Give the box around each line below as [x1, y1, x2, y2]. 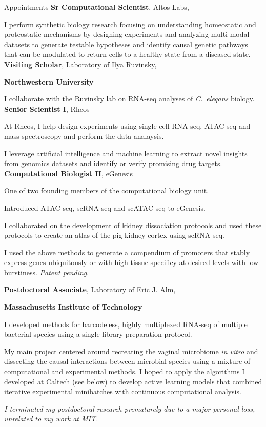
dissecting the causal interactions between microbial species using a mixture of [4, 356, 251, 367]
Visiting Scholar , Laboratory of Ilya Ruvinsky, [4, 58, 157, 69]
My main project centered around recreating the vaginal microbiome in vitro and [4, 345, 258, 356]
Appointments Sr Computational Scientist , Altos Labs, [4, 2, 189, 12]
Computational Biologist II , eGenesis [4, 168, 133, 178]
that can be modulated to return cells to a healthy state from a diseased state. [4, 49, 251, 59]
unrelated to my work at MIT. [4, 413, 98, 424]
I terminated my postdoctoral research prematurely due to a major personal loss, [4, 403, 255, 414]
